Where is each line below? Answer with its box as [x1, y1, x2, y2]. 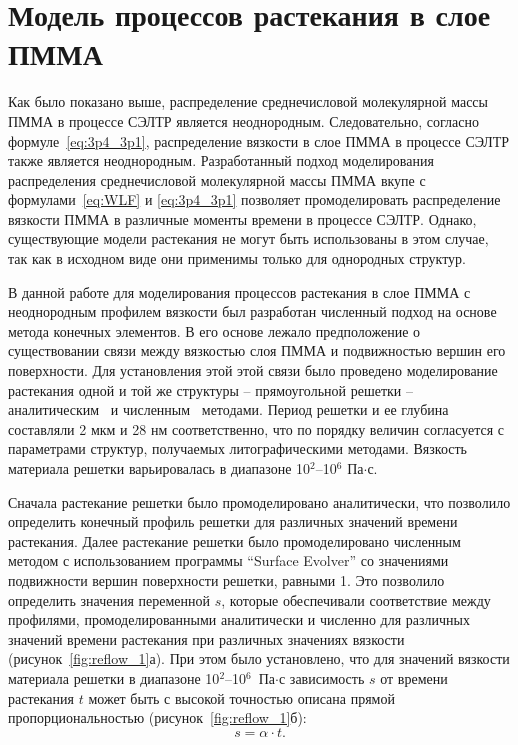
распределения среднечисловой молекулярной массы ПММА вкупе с [8, 169, 426, 190]
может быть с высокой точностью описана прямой [88, 687, 395, 708]
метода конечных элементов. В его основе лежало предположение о [8, 320, 421, 341]
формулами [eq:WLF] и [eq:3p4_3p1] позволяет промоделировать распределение [8, 189, 501, 210]
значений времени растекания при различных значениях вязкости [8, 628, 405, 649]
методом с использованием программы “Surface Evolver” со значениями [8, 550, 449, 571]
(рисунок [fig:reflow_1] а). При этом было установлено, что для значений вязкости [8, 648, 510, 669]
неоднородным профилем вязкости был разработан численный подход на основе [8, 301, 497, 322]
